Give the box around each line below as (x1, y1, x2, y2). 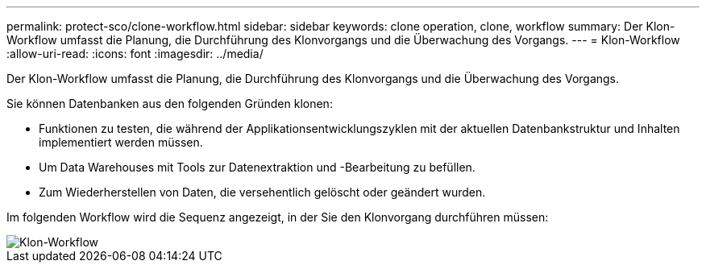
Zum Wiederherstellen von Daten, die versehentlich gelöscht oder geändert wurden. (39, 185, 486, 199)
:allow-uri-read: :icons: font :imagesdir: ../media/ (6, 47, 264, 60)
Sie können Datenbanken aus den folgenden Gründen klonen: (6, 97, 333, 110)
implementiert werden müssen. (39, 135, 203, 149)
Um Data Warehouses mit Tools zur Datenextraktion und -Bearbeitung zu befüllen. (39, 160, 476, 174)
